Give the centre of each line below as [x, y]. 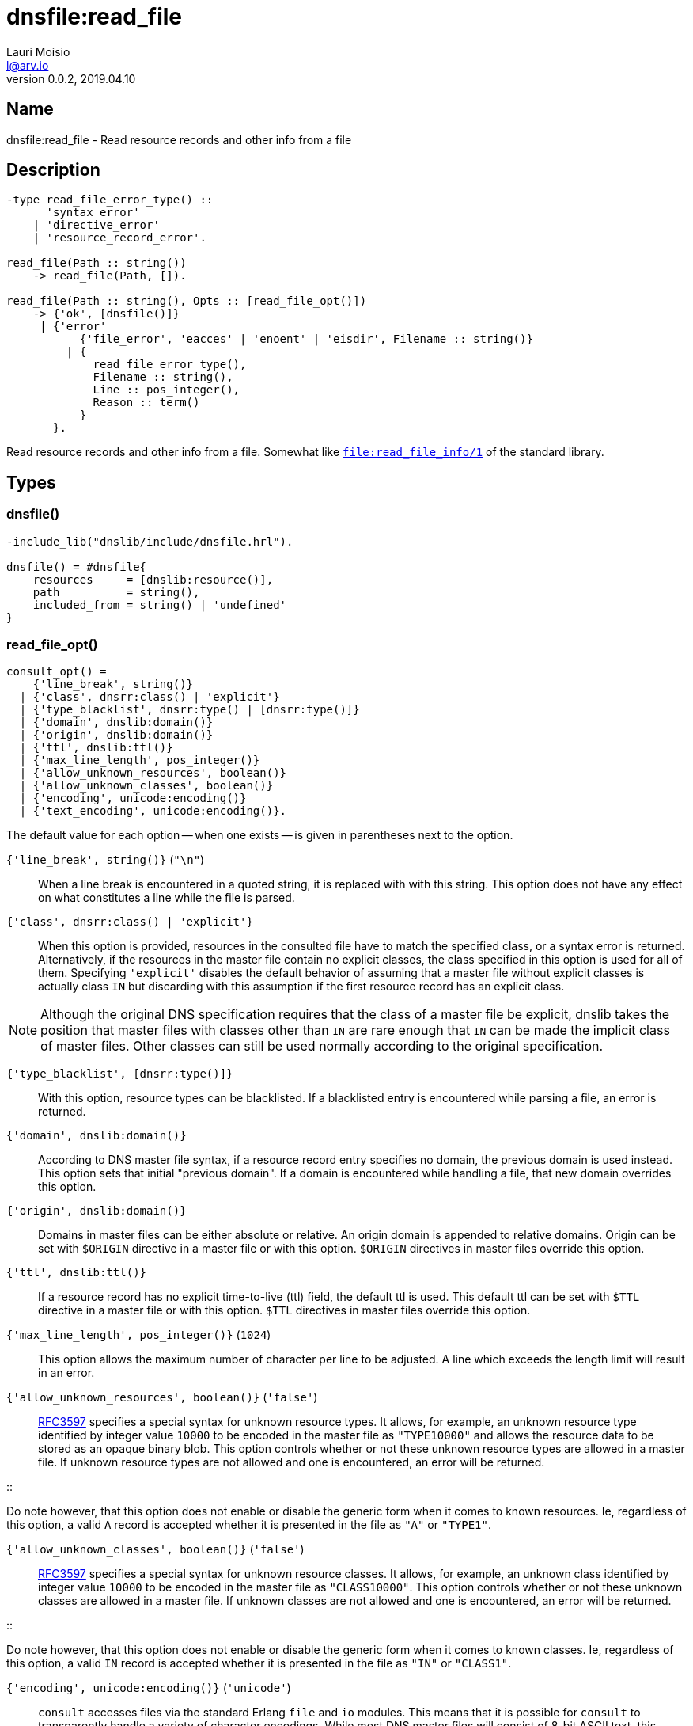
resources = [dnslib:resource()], [153, 579]
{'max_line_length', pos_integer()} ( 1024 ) [139, 1335]
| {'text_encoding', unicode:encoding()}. [153, 811]
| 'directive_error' [96, 225]
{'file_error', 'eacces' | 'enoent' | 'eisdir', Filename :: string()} [306, 339]
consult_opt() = [57, 672]
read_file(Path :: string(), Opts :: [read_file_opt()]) [187, 301]
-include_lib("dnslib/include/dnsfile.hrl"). [150, 541]
